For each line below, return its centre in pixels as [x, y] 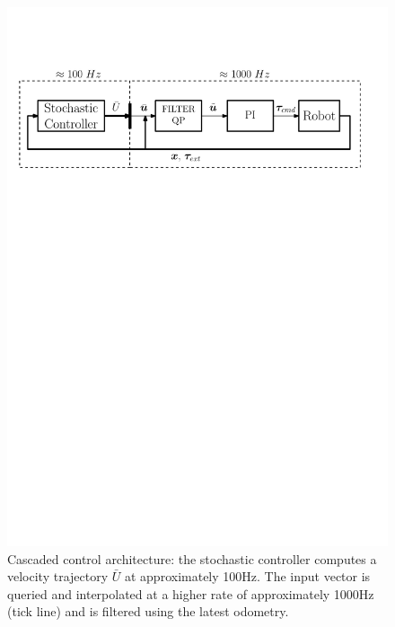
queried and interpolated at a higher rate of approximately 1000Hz [191, 593]
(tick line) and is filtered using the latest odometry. [148, 611]
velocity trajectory [58, 576]
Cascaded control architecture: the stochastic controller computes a [192, 558]
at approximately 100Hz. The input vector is [247, 576]
